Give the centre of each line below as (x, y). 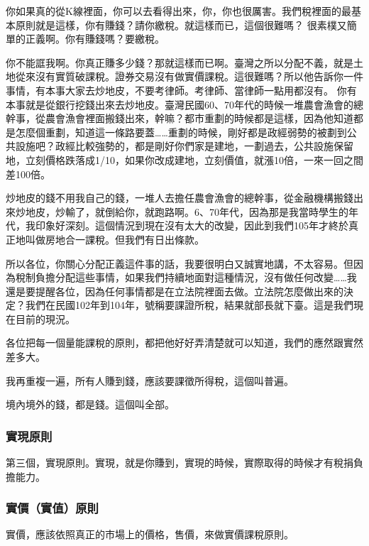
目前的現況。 (45, 318)
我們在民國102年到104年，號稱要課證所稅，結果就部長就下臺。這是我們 (189, 305)
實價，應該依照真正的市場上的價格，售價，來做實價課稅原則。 (150, 534)
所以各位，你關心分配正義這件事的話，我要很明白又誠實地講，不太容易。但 (180, 263)
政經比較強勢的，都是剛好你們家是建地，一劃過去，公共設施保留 (204, 146)
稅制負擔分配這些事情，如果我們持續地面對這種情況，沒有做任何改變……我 (186, 277)
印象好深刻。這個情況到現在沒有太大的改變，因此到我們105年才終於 (192, 225)
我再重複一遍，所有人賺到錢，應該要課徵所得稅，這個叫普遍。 (150, 380)
